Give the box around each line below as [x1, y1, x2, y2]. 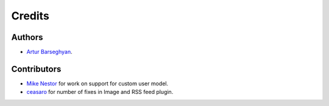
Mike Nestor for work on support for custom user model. [26, 79, 169, 87]
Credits [11, 9, 50, 22]
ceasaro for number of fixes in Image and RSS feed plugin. [26, 88, 174, 96]
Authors [11, 32, 43, 42]
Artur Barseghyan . [26, 48, 73, 56]
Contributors [11, 64, 62, 74]
